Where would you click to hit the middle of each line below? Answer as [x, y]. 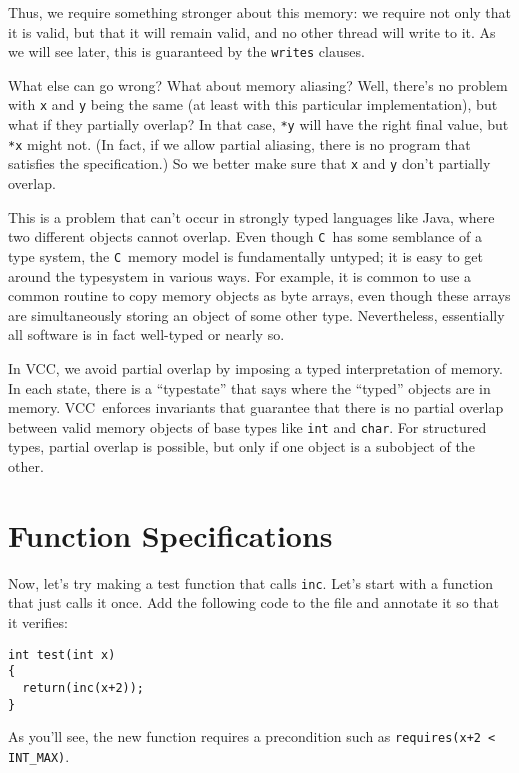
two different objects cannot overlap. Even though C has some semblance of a [245, 236]
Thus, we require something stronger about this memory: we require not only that [260, 12]
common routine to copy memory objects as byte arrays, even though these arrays [259, 295]
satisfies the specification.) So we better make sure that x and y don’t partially [249, 163]
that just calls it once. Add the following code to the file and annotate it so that [254, 602]
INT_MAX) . [39, 755]
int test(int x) [62, 654]
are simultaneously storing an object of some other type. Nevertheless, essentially [256, 314]
